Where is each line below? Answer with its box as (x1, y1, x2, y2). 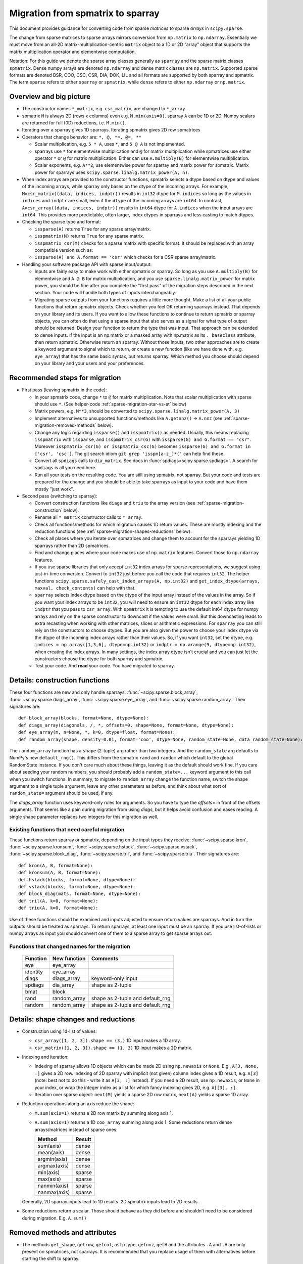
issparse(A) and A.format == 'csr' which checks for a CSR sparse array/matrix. (34, 254, 217, 260)
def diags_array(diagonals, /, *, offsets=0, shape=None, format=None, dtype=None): (18, 722, 234, 728)
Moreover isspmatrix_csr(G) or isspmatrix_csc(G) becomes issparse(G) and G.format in (34, 443, 251, 449)
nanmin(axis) (37, 1182, 69, 1189)
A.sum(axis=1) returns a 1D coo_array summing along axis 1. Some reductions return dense (34, 1119, 232, 1125)
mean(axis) (37, 1149, 65, 1156)
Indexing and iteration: (22, 1054, 69, 1060)
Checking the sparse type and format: (22, 219, 101, 225)
